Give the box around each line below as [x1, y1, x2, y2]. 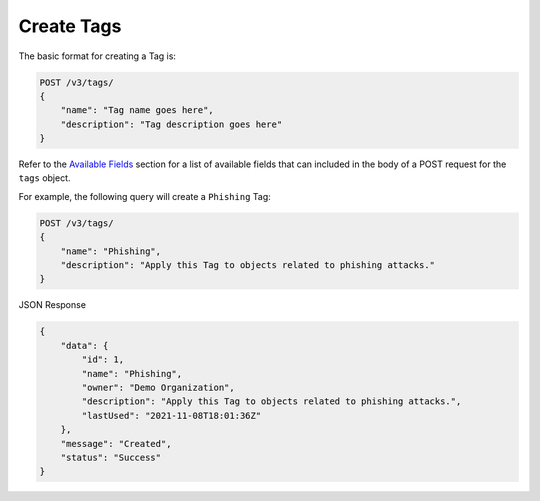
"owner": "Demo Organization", [81, 381, 235, 393]
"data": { [60, 340, 109, 351]
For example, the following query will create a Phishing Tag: [18, 190, 272, 202]
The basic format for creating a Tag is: [18, 50, 177, 62]
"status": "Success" [60, 451, 162, 463]
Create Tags [18, 15, 122, 37]
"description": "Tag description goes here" [60, 118, 283, 130]
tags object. [18, 172, 71, 184]
